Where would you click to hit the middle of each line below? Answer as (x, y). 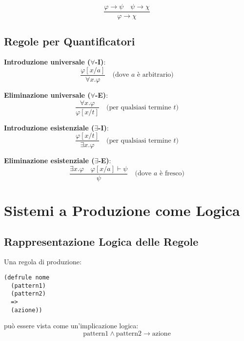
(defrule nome (27, 278)
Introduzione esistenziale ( (49, 127)
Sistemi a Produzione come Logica (122, 210)
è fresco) (172, 174)
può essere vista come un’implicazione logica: (71, 326)
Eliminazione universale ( (47, 95)
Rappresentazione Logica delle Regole (101, 241)
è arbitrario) (155, 75)
